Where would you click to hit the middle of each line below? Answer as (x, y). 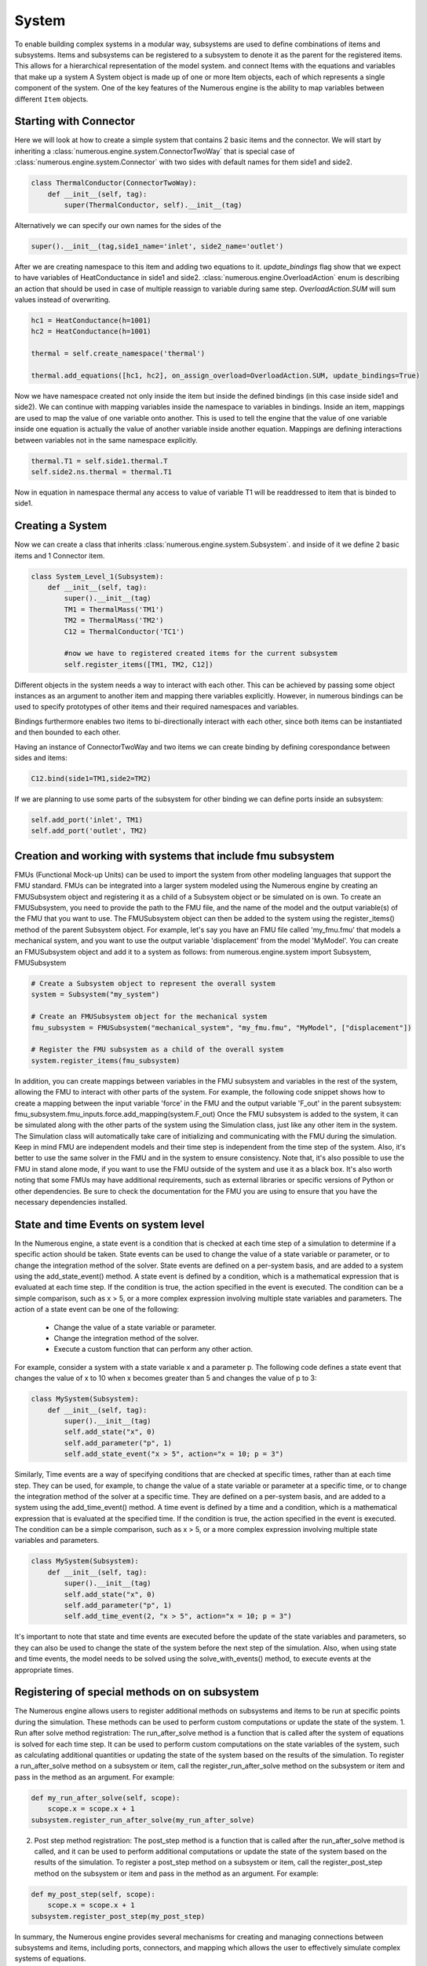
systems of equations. (50, 1959)
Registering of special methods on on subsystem (137, 1692)
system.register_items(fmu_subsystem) (106, 1060)
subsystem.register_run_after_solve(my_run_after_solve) (143, 1820)
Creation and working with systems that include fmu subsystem (175, 856)
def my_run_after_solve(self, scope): (106, 1798)
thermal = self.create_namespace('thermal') (118, 353)
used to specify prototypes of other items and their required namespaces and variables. (157, 707)
